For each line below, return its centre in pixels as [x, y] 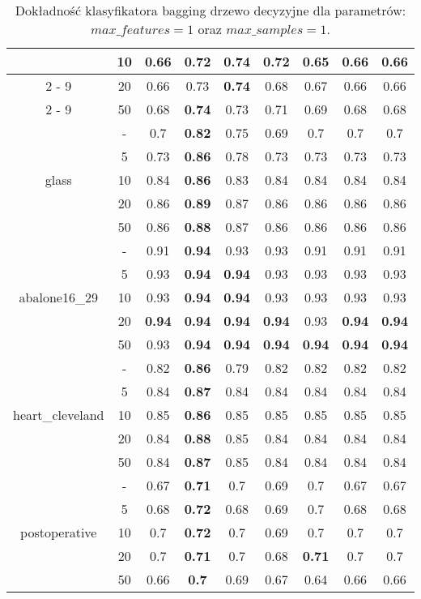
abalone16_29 [58, 297]
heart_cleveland [59, 415]
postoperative [59, 532]
